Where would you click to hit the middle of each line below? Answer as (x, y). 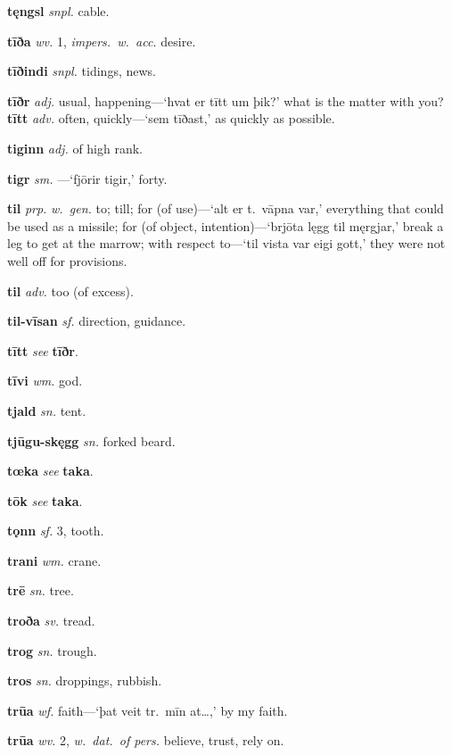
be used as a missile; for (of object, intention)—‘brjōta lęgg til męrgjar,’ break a (226, 225)
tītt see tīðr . (43, 350)
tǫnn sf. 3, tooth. (56, 531)
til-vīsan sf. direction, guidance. (97, 321)
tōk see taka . (45, 500)
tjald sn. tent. (47, 410)
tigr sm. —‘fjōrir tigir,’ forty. (87, 178)
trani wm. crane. (54, 560)
